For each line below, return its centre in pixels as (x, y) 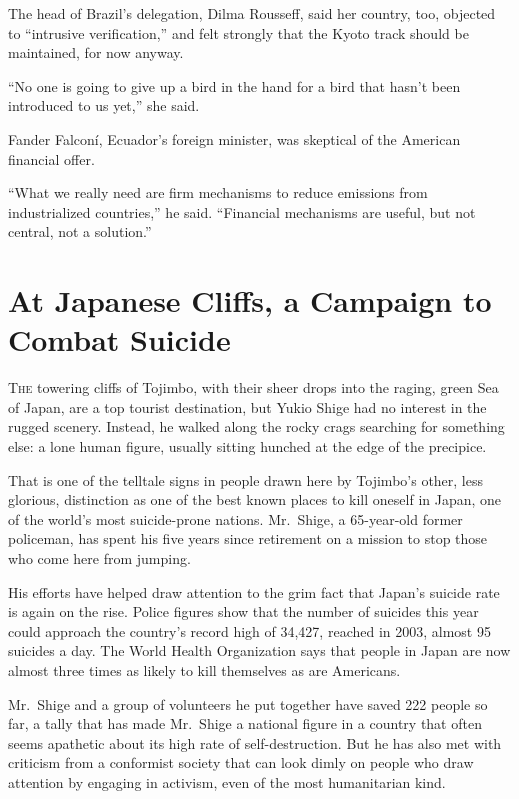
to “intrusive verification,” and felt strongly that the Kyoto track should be (238, 32)
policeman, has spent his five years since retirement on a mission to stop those (248, 538)
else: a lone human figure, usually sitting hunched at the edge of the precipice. (247, 446)
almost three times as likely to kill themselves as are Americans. (204, 669)
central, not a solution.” (80, 231)
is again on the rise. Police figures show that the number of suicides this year (243, 611)
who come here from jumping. (99, 558)
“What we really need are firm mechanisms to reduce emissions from (218, 192)
